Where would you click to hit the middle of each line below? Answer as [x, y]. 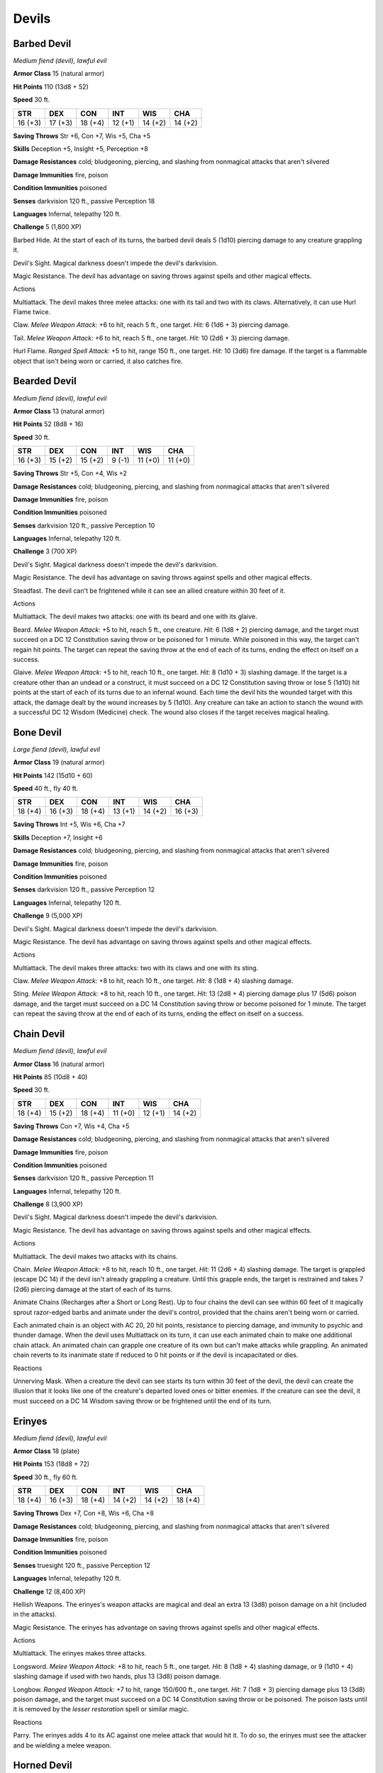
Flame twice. [32, 312]
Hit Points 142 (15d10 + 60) [53, 775]
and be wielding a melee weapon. [62, 1745]
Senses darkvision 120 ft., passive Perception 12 [84, 889]
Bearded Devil [45, 381]
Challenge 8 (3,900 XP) [48, 1204]
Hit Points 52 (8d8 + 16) [48, 424]
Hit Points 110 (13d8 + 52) [51, 87]
